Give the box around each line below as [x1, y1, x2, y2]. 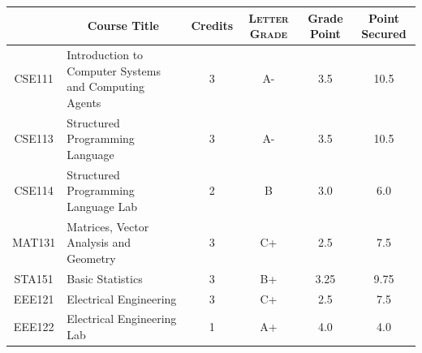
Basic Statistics [67, 269, 143, 286]
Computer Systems [67, 62, 161, 79]
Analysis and [67, 234, 131, 251]
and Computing [67, 78, 144, 95]
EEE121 [13, 290, 54, 307]
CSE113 [14, 130, 54, 147]
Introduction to [67, 45, 144, 62]
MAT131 [12, 234, 56, 251]
